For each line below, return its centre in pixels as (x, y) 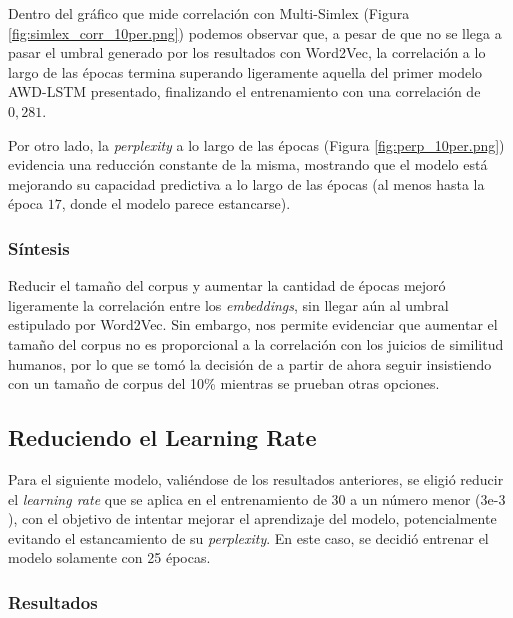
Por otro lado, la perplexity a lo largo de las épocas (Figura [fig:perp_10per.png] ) (256, 144)
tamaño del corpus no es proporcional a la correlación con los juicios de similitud (256, 343)
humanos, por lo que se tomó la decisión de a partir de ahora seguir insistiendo (250, 363)
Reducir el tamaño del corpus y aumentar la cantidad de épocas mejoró (227, 285)
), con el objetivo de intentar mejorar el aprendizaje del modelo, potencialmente (252, 518)
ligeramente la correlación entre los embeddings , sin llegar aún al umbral (228, 304)
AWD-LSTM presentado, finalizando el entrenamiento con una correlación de (244, 91)
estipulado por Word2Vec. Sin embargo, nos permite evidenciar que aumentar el (253, 324)
